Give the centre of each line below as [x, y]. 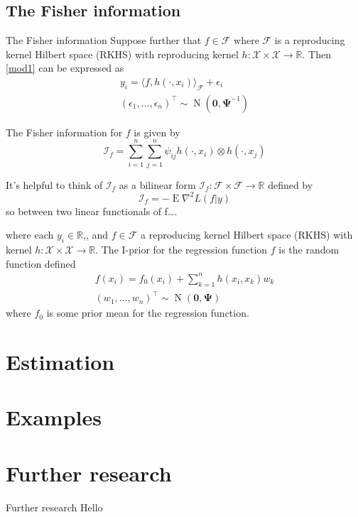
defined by [291, 184]
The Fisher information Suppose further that [104, 40]
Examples [54, 417]
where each [30, 235]
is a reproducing [310, 40]
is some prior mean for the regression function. [148, 313]
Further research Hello [54, 507]
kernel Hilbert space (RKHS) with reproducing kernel [122, 54]
